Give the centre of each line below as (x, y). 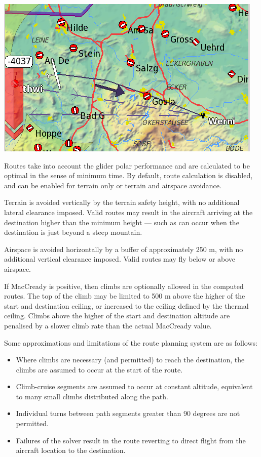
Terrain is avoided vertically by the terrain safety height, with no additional (122, 202)
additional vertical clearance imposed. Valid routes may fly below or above (120, 259)
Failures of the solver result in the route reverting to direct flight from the (131, 440)
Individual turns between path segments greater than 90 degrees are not (128, 413)
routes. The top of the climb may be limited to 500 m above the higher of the (125, 296)
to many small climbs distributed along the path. (92, 396)
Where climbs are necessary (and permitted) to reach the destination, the (130, 360)
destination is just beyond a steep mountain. (73, 232)
